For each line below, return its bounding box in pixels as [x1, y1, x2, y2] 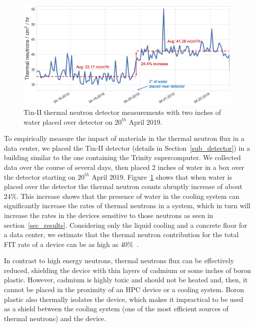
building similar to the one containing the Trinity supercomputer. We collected [4, 152, 241, 163]
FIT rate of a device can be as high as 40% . [4, 239, 139, 249]
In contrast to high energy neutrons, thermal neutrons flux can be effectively [4, 255, 234, 266]
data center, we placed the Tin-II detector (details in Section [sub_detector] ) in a [4, 142, 250, 153]
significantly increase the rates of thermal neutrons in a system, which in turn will [4, 200, 251, 211]
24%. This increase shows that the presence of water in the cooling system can [4, 191, 240, 201]
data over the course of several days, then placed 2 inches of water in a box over [4, 162, 245, 172]
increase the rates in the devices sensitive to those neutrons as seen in [4, 210, 213, 220]
